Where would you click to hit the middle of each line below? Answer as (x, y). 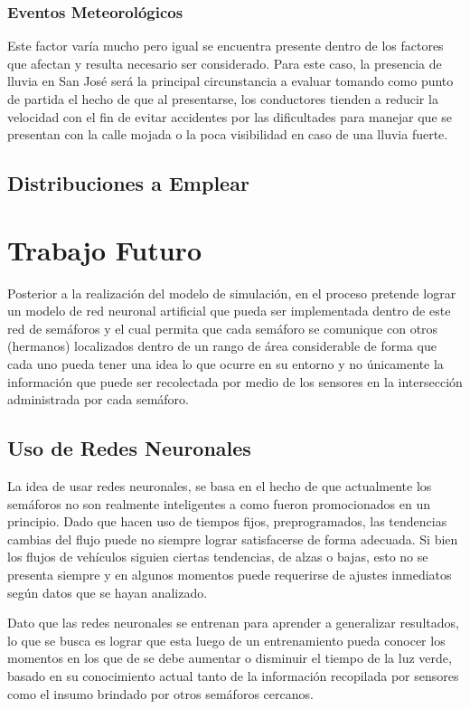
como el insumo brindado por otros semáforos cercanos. (160, 693)
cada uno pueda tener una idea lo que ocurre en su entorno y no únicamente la (226, 364)
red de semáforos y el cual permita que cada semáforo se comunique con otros (223, 328)
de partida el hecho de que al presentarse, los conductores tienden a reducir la (223, 99)
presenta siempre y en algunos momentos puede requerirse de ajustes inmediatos (230, 575)
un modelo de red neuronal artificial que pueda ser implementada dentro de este (229, 311)
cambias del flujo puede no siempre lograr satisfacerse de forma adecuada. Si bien (233, 539)
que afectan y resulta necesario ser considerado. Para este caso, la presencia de (225, 63)
